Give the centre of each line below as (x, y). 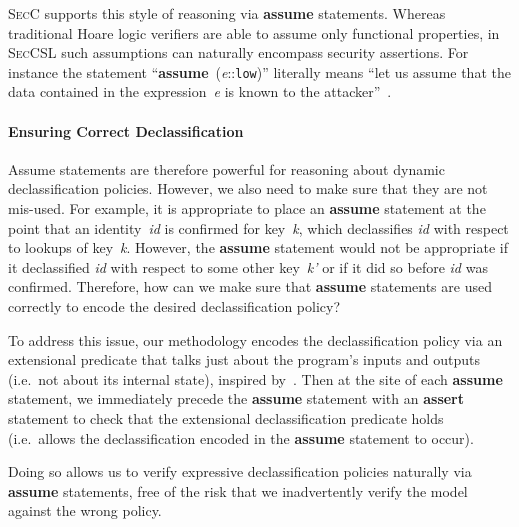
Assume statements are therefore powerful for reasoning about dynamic (226, 168)
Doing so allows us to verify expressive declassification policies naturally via (240, 471)
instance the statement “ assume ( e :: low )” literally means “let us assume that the (259, 71)
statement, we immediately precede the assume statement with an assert (236, 398)
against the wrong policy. (85, 510)
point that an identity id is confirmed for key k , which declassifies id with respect (258, 227)
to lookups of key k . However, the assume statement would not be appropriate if (258, 247)
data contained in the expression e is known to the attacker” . (200, 91)
